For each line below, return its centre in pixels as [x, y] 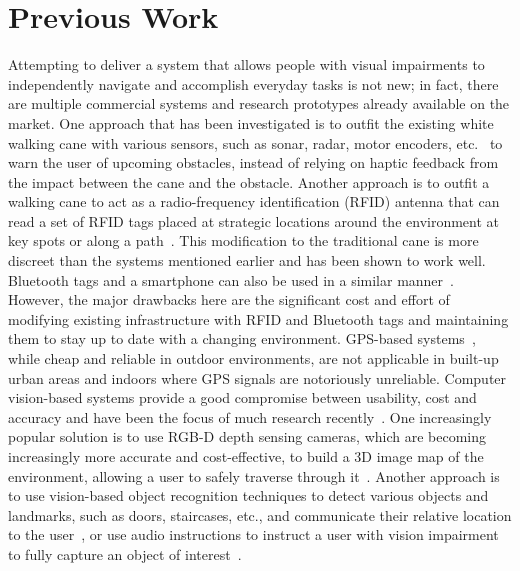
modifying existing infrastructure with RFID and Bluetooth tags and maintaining [258, 318]
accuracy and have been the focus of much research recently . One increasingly [250, 416]
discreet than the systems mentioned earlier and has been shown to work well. [247, 260]
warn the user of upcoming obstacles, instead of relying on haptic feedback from [253, 162]
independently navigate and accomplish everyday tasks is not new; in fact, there [253, 83]
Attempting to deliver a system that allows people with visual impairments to [246, 64]
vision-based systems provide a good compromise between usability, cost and [242, 397]
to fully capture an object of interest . [125, 553]
